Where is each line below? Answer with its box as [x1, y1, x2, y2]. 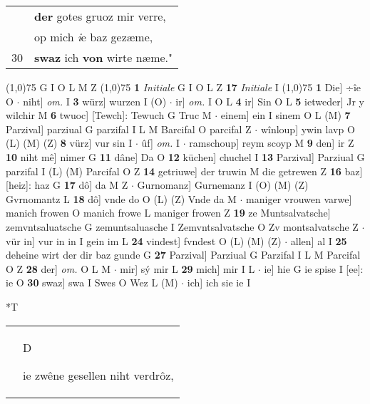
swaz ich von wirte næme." [34, 49, 173, 66]
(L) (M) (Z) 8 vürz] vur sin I [6, 135, 133, 150]
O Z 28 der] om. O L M [6, 261, 111, 276]
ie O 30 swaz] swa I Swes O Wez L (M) [6, 275, 178, 290]
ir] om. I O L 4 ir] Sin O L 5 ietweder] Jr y [175, 93, 364, 108]
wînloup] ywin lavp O [260, 121, 355, 136]
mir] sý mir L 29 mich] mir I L [120, 261, 255, 276]
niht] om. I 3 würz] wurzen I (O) [23, 93, 167, 108]
